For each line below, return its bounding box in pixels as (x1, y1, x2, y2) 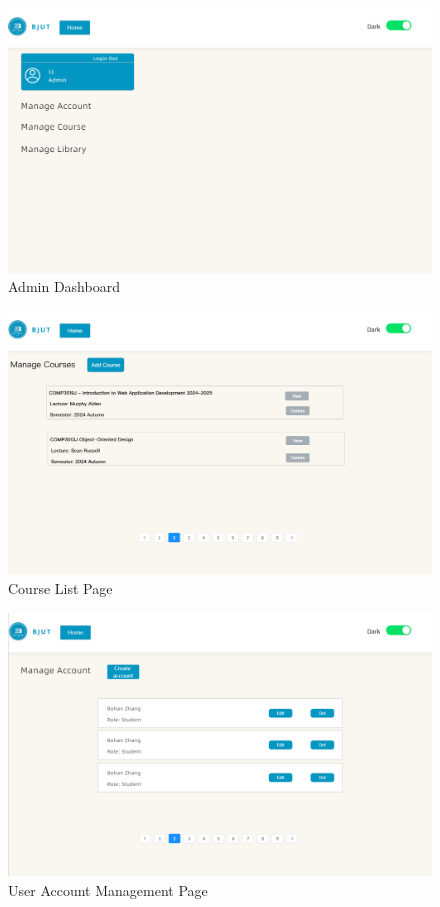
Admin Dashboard (8, 276, 120, 297)
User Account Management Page (8, 879, 208, 900)
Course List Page (8, 578, 113, 599)
